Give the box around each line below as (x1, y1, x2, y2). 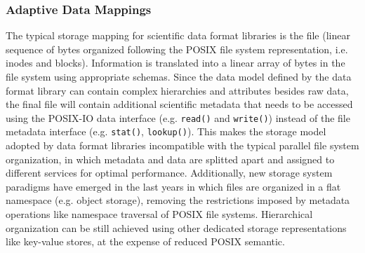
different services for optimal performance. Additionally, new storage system (6, 165, 333, 180)
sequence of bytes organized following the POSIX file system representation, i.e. (6, 41, 348, 56)
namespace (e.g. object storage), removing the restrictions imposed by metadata (6, 193, 350, 207)
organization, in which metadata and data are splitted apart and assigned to (6, 151, 335, 166)
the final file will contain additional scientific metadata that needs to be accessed (6, 97, 353, 111)
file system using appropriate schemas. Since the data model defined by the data (6, 69, 352, 83)
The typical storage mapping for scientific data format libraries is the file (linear (6, 28, 350, 43)
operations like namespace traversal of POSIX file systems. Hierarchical (6, 207, 313, 221)
